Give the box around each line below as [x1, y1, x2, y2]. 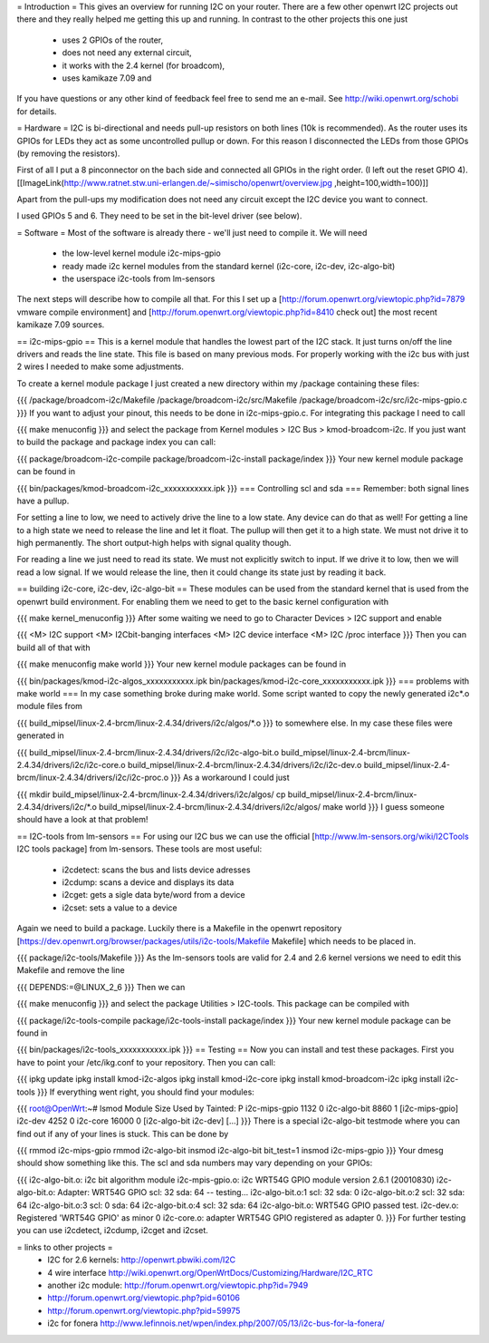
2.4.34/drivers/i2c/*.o [16, 802, 97, 813]
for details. [16, 105, 57, 117]
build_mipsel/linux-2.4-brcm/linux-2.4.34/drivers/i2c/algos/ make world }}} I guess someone [98, 802, 446, 813]
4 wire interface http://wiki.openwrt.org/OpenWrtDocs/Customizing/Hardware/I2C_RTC [47, 1267, 373, 1278]
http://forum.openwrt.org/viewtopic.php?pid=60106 [47, 1292, 240, 1303]
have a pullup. [16, 495, 70, 506]
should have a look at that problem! [16, 814, 149, 825]
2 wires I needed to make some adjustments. [16, 361, 185, 372]
